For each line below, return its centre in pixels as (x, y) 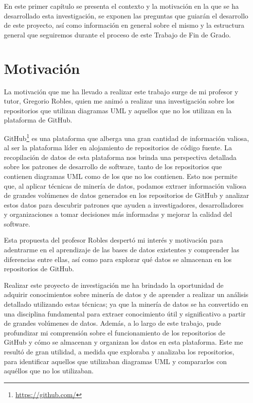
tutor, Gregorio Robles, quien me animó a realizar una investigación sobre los (119, 101)
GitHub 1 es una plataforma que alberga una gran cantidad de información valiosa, (126, 137)
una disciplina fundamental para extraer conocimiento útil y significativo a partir (125, 313)
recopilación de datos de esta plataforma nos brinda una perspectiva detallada (120, 157)
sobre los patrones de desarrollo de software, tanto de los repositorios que (113, 166)
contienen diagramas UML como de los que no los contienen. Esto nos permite (121, 176)
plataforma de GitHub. (38, 120)
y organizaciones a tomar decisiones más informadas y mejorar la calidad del (118, 214)
